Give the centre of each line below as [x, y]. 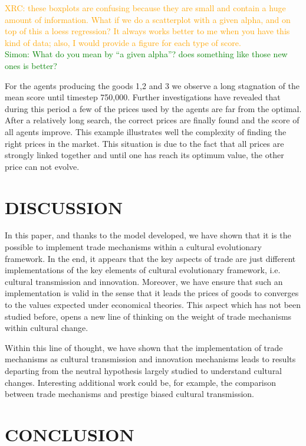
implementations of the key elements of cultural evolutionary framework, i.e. [143, 270]
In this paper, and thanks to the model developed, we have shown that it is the [148, 235]
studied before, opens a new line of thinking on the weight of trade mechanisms [148, 316]
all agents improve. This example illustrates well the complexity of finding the [146, 131]
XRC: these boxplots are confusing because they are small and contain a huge [145, 8]
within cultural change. [47, 328]
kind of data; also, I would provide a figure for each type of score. [123, 42]
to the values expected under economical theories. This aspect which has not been [153, 304]
